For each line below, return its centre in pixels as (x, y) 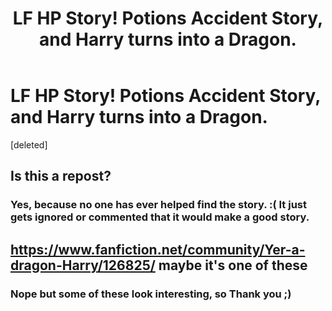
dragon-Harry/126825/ (83, 265)
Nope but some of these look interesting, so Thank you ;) (151, 294)
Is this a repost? (61, 176)
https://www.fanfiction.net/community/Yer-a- (158, 249)
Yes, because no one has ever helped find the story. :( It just (158, 205)
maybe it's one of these (233, 265)
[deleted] (29, 144)
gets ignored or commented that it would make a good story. (160, 217)
